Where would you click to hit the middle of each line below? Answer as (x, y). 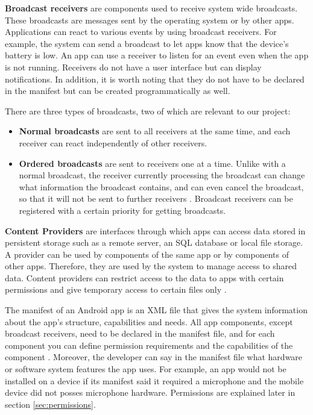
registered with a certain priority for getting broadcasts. (122, 210)
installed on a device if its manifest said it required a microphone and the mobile (154, 380)
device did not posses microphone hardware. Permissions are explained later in (150, 392)
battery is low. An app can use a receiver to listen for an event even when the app (157, 55)
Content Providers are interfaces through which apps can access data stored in (155, 230)
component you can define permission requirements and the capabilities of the (149, 345)
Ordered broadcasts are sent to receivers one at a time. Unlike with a (152, 163)
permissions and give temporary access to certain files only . (116, 289)
